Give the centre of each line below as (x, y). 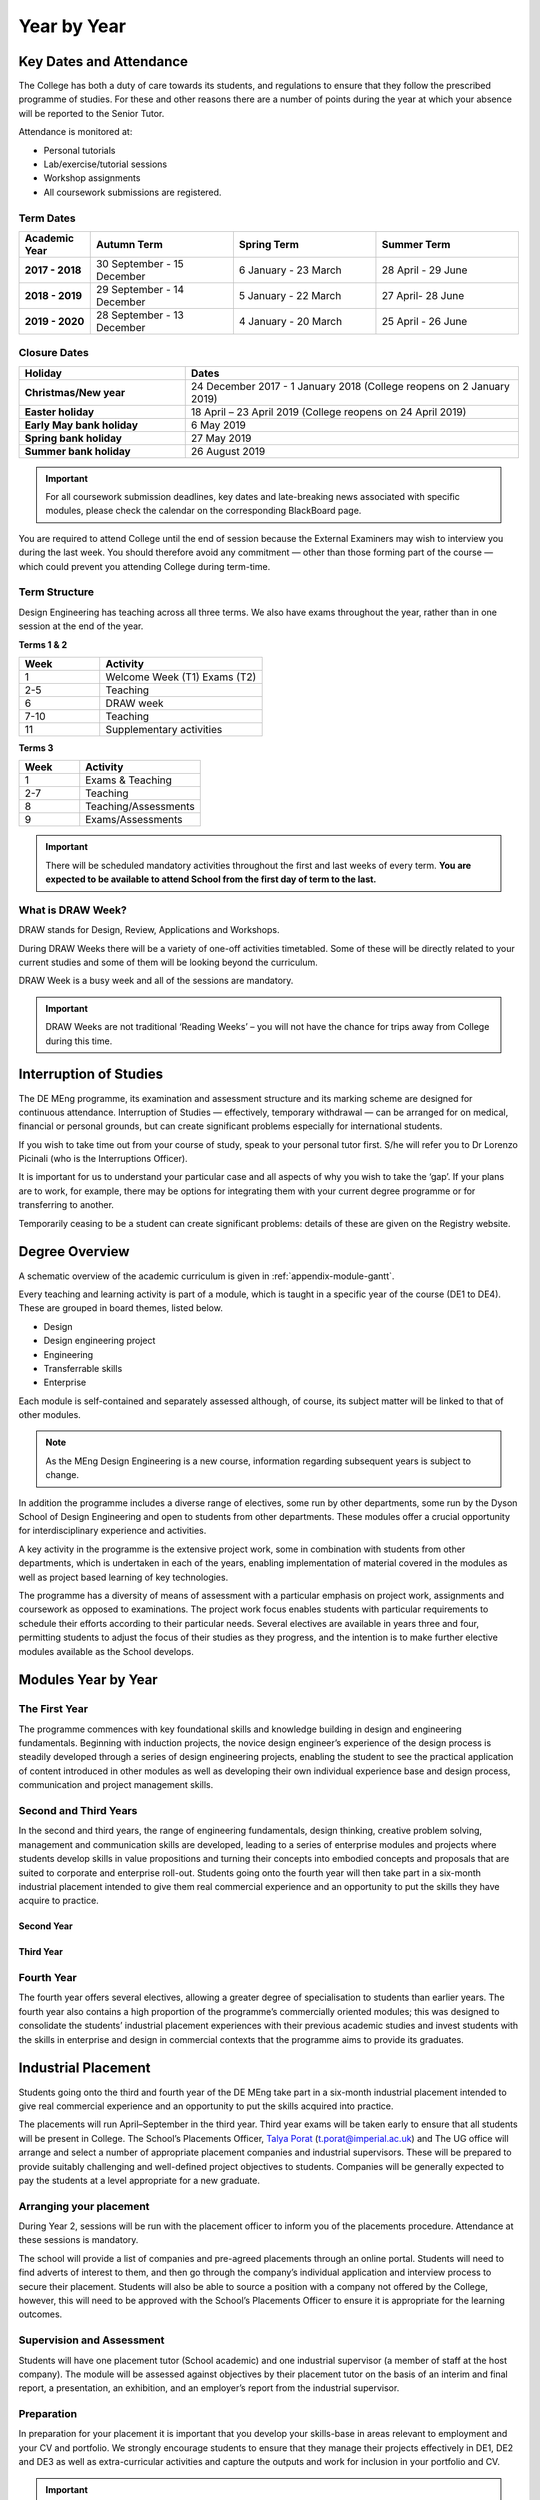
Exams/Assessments (134, 820)
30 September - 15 (139, 263)
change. (62, 1475)
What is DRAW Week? (72, 910)
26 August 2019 (228, 451)
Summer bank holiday (77, 451)
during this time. (79, 1041)
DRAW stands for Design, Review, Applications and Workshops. (149, 930)
